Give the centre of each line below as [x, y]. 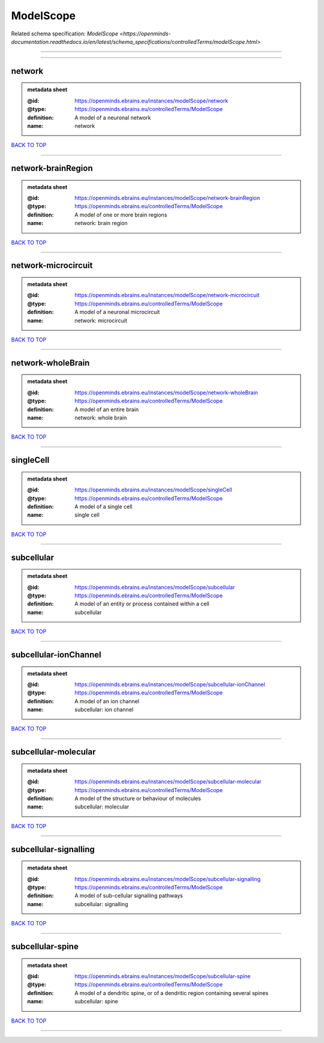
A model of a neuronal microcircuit [117, 312]
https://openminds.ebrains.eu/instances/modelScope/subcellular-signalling [168, 879]
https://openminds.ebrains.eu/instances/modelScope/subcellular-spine [163, 976]
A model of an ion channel [107, 701]
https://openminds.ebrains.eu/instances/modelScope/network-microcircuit [167, 295]
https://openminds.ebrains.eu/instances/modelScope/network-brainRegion [167, 198]
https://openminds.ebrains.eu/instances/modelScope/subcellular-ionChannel [170, 684]
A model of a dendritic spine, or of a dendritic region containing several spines [172, 993]
